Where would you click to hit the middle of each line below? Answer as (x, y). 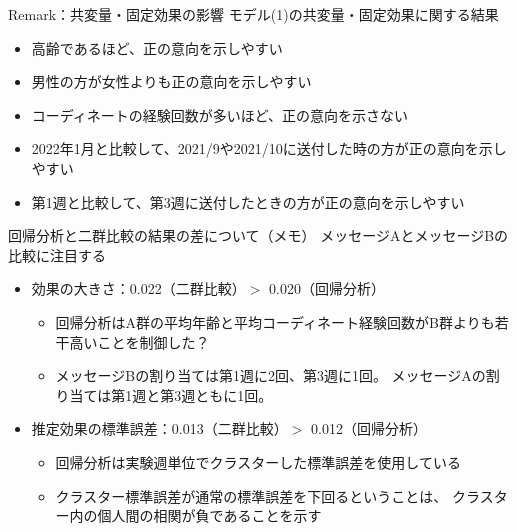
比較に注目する (57, 254)
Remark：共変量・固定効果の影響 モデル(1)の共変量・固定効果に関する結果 (253, 14)
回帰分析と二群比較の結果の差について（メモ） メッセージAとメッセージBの (258, 235)
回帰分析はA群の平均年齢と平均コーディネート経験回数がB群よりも (275, 321)
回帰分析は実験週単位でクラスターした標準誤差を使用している (258, 461)
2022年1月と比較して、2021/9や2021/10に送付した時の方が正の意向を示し (269, 148)
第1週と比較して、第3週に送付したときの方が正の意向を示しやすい (248, 201)
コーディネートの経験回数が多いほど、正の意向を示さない (220, 114)
